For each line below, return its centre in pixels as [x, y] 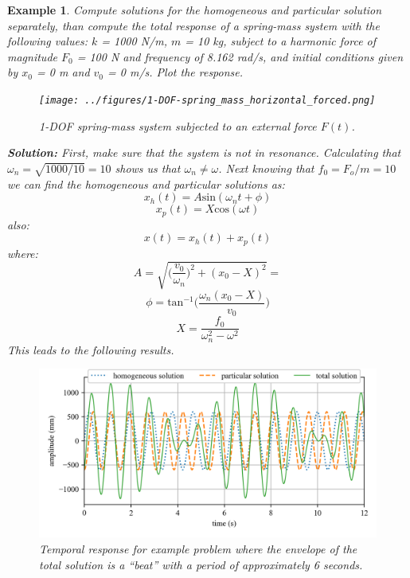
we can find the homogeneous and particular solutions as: [146, 184]
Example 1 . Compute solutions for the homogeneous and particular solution [195, 10]
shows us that [148, 168]
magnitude [32, 56]
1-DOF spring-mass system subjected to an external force [178, 125]
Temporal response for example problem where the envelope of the [198, 549]
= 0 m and [63, 72]
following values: [47, 41]
